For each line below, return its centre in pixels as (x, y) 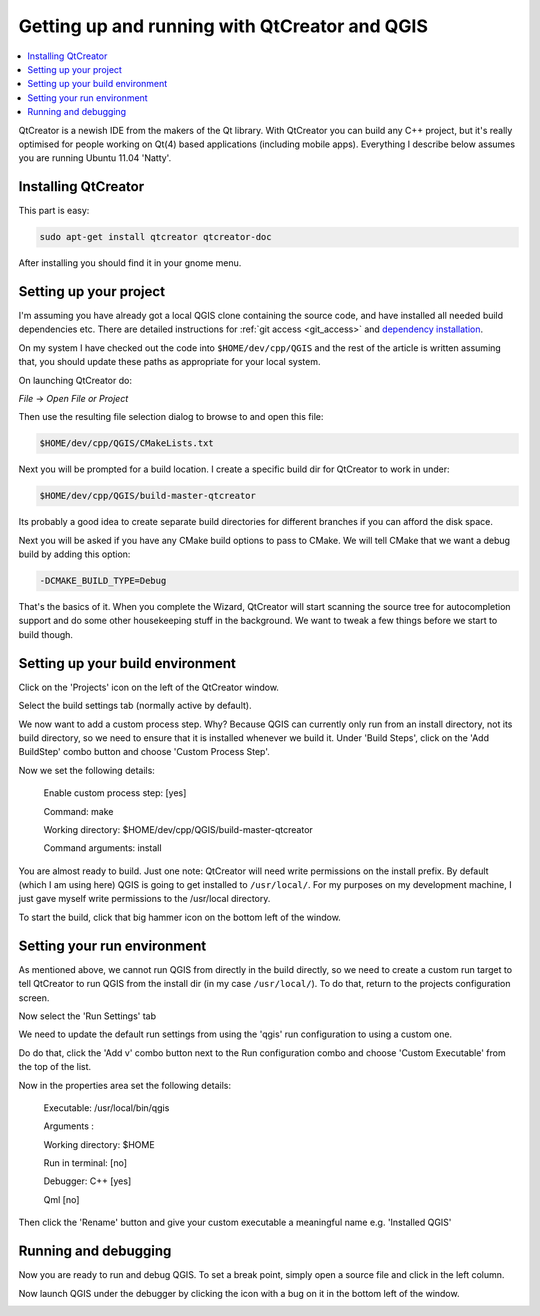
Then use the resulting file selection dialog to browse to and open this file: (171, 417)
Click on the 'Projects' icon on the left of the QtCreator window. (149, 687)
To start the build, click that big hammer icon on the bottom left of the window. (180, 917)
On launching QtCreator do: (75, 380)
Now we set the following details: (86, 770)
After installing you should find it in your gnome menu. (130, 263)
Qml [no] (61, 1199)
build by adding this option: (74, 554)
